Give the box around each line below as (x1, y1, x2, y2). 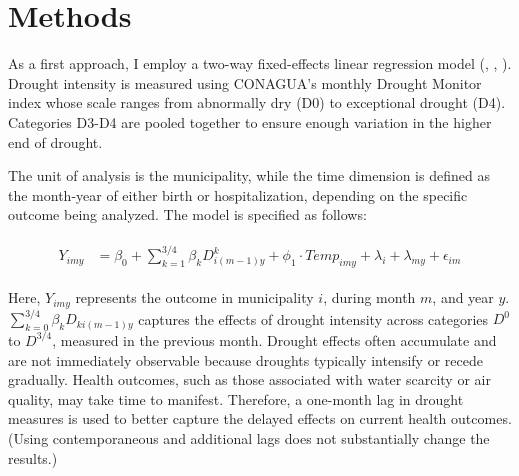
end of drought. (8, 131, 103, 152)
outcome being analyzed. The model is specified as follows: (8, 204, 367, 225)
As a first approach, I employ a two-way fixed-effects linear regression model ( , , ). (8, 53, 512, 74)
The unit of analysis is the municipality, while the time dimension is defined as (8, 165, 490, 186)
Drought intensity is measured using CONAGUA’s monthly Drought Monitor (8, 72, 482, 93)
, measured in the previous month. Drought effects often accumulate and (52, 329, 497, 350)
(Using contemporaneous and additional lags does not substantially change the (8, 427, 490, 448)
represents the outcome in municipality (75, 287, 314, 308)
